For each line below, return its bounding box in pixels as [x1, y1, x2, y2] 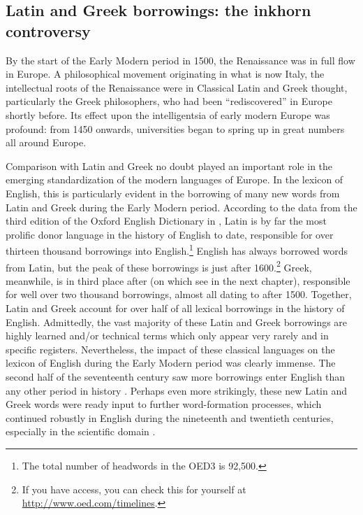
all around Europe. [6, 135, 87, 150]
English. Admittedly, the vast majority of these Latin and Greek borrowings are [6, 314, 348, 329]
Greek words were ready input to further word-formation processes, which [6, 397, 322, 411]
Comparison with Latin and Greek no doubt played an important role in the [6, 158, 333, 173]
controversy [6, 20, 91, 41]
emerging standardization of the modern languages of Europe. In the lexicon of [6, 172, 343, 187]
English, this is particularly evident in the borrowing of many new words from [6, 185, 340, 200]
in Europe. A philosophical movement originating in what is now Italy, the [6, 66, 325, 81]
